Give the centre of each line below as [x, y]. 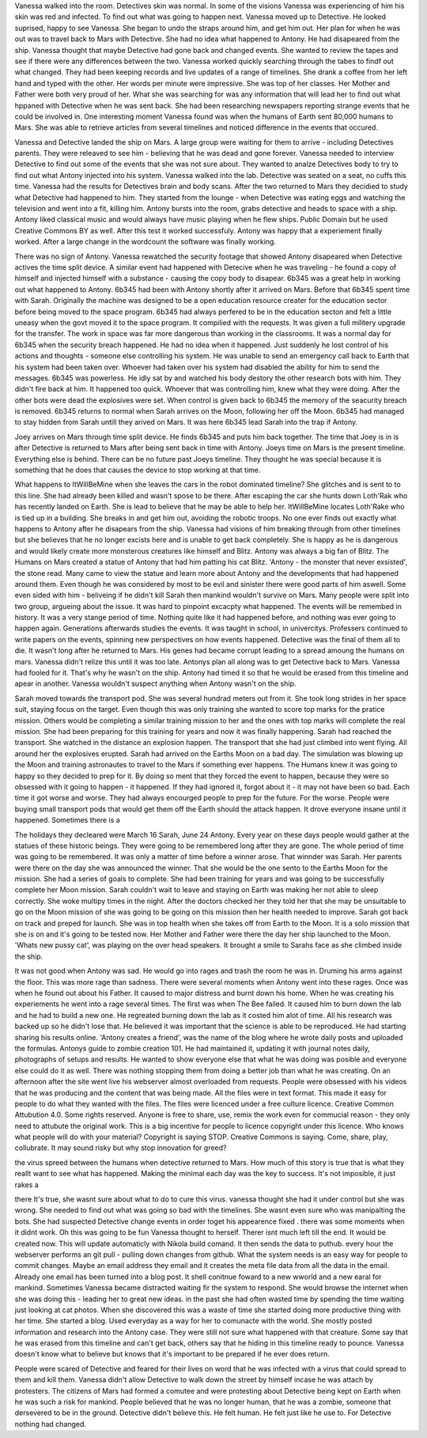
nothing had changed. [51, 1424]
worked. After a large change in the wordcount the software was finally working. [145, 242]
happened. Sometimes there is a [67, 820]
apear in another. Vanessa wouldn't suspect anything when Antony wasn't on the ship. [155, 683]
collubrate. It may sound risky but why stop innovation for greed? [121, 1148]
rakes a [26, 1184]
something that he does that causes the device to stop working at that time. [138, 470]
